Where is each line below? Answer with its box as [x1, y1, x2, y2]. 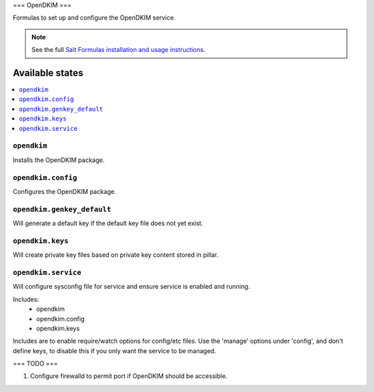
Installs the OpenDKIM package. [12, 156, 105, 164]
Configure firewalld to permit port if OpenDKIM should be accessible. [30, 372, 228, 380]
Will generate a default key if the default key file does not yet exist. [12, 219, 204, 228]
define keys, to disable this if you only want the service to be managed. [12, 346, 216, 355]
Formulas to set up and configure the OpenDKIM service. [12, 14, 176, 22]
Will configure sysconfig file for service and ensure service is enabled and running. [12, 283, 251, 291]
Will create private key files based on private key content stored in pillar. [12, 251, 219, 259]
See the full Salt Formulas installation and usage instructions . [31, 46, 206, 54]
